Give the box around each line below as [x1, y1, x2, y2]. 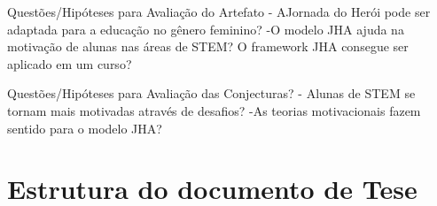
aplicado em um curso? [7, 54, 132, 72]
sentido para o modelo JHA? [7, 118, 162, 137]
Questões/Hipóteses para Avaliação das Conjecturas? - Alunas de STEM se [7, 84, 416, 103]
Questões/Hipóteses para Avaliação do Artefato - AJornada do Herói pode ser [7, 3, 431, 20]
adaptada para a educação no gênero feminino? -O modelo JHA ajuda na [7, 19, 404, 38]
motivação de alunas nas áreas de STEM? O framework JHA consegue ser [7, 37, 409, 56]
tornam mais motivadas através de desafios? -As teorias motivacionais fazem [7, 101, 421, 119]
